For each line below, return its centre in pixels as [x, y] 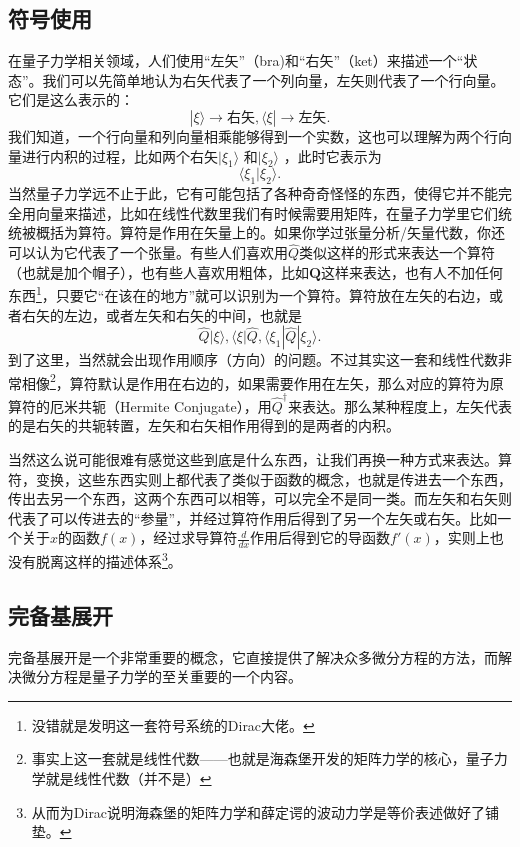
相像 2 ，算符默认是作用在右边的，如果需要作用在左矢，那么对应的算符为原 [262, 381]
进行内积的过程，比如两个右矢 [119, 155]
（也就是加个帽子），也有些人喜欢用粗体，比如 [158, 271]
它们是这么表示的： [71, 99]
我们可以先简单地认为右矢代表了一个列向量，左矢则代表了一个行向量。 [273, 79]
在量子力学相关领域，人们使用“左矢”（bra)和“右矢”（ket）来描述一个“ [236, 60]
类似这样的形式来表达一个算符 [397, 252]
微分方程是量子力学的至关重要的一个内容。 [161, 676]
